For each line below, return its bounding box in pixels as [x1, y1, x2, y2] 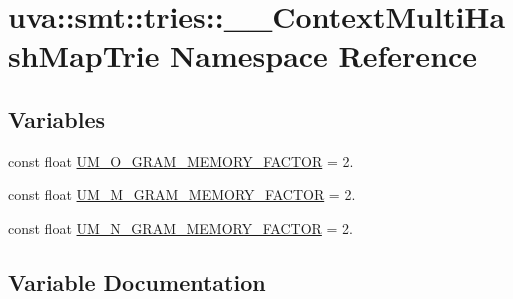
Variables [8, 103, 106, 134]
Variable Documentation [8, 266, 266, 297]
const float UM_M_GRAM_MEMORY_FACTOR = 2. [8, 184, 356, 205]
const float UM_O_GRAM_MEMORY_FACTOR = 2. [8, 150, 354, 171]
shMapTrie [8, 35, 160, 76]
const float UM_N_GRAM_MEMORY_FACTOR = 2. [8, 217, 353, 238]
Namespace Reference [170, 35, 478, 76]
